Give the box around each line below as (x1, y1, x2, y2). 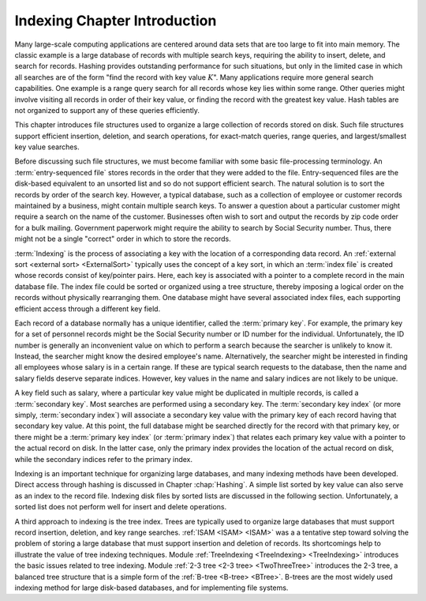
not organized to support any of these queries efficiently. (14, 105, 200, 115)
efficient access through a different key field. (14, 304, 161, 314)
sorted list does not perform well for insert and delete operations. (14, 502, 227, 512)
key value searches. (14, 142, 80, 152)
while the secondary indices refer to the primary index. (14, 454, 193, 464)
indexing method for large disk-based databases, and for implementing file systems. (14, 583, 289, 592)
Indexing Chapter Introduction (14, 12, 217, 29)
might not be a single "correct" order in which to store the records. (14, 234, 232, 244)
